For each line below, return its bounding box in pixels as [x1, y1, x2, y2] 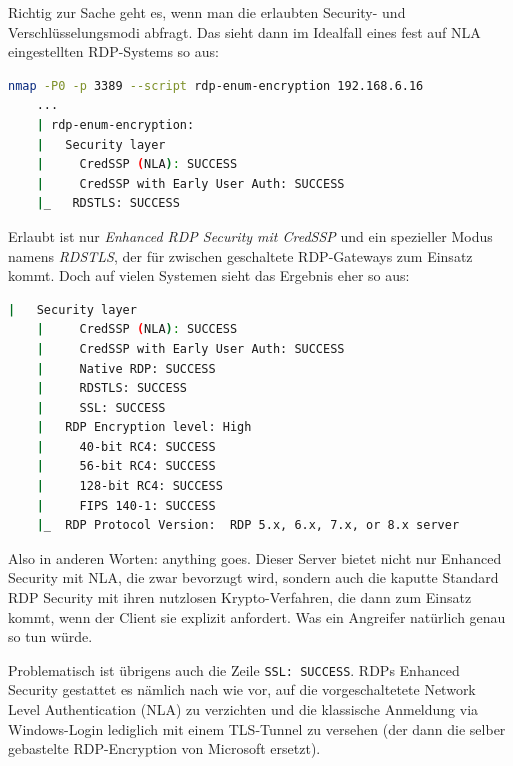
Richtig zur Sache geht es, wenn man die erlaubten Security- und [8, 2, 406, 22]
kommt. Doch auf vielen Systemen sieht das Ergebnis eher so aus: [8, 265, 410, 286]
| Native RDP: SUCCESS [36, 361, 216, 376]
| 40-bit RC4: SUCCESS [36, 439, 216, 454]
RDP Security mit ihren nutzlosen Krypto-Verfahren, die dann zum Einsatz [8, 587, 472, 608]
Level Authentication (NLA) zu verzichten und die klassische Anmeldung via [8, 699, 479, 720]
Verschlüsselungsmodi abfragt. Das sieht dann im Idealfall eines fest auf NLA [8, 21, 481, 42]
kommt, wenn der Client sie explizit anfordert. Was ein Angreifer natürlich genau [8, 606, 506, 627]
